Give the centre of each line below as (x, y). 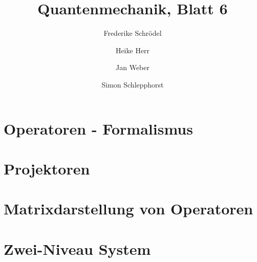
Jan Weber (133, 67)
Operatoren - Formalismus (98, 128)
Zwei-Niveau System (77, 248)
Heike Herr (133, 50)
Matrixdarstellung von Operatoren (128, 209)
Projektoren (47, 168)
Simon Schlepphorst (133, 84)
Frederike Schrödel (133, 33)
